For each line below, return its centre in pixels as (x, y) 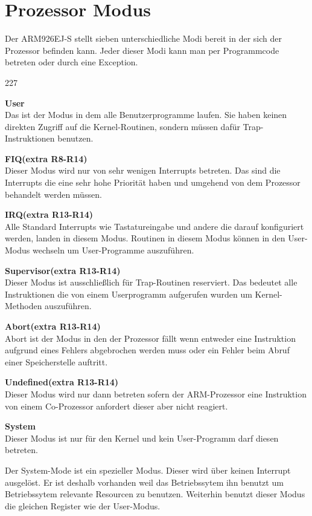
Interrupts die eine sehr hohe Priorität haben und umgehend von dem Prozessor (153, 182)
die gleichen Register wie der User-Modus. (83, 505)
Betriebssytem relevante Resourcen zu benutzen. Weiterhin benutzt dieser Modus (155, 494)
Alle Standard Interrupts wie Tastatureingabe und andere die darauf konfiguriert (154, 226)
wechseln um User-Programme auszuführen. (113, 250)
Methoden (24, 306)
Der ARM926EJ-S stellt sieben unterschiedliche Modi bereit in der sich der (144, 38)
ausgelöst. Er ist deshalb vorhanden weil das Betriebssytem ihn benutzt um (144, 482)
